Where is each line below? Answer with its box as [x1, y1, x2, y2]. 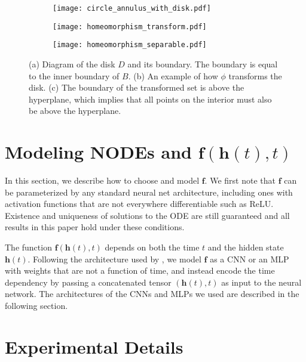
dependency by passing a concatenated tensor [5, 276, 172, 288]
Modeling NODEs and [5, 140, 192, 164]
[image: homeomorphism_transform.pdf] [53, 22, 207, 31]
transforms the [228, 69, 282, 82]
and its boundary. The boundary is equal [127, 57, 278, 70]
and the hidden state [207, 241, 284, 253]
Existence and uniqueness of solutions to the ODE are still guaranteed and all [5, 209, 290, 221]
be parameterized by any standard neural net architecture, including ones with [5, 185, 293, 198]
